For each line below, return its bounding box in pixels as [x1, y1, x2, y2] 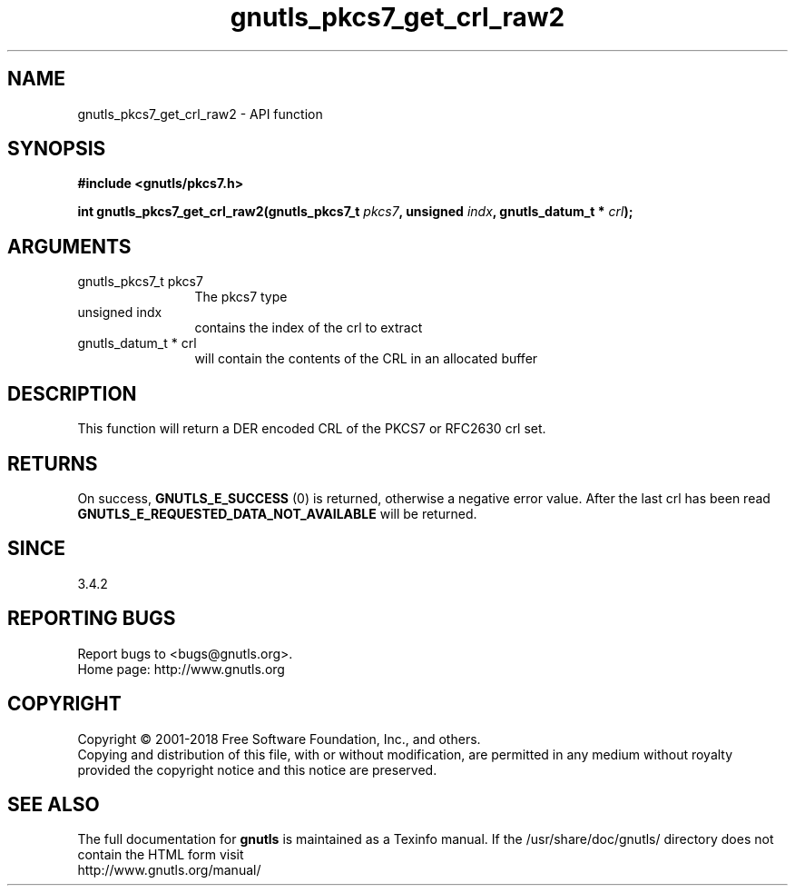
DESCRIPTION [7, 382, 137, 405]
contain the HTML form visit [77, 847, 244, 863]
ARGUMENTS [7, 234, 132, 258]
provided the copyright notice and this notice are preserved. [77, 761, 437, 778]
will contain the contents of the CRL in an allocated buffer [194, 351, 538, 367]
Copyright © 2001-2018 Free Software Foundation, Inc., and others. [77, 730, 481, 747]
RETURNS [7, 451, 98, 475]
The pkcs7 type [194, 289, 288, 305]
